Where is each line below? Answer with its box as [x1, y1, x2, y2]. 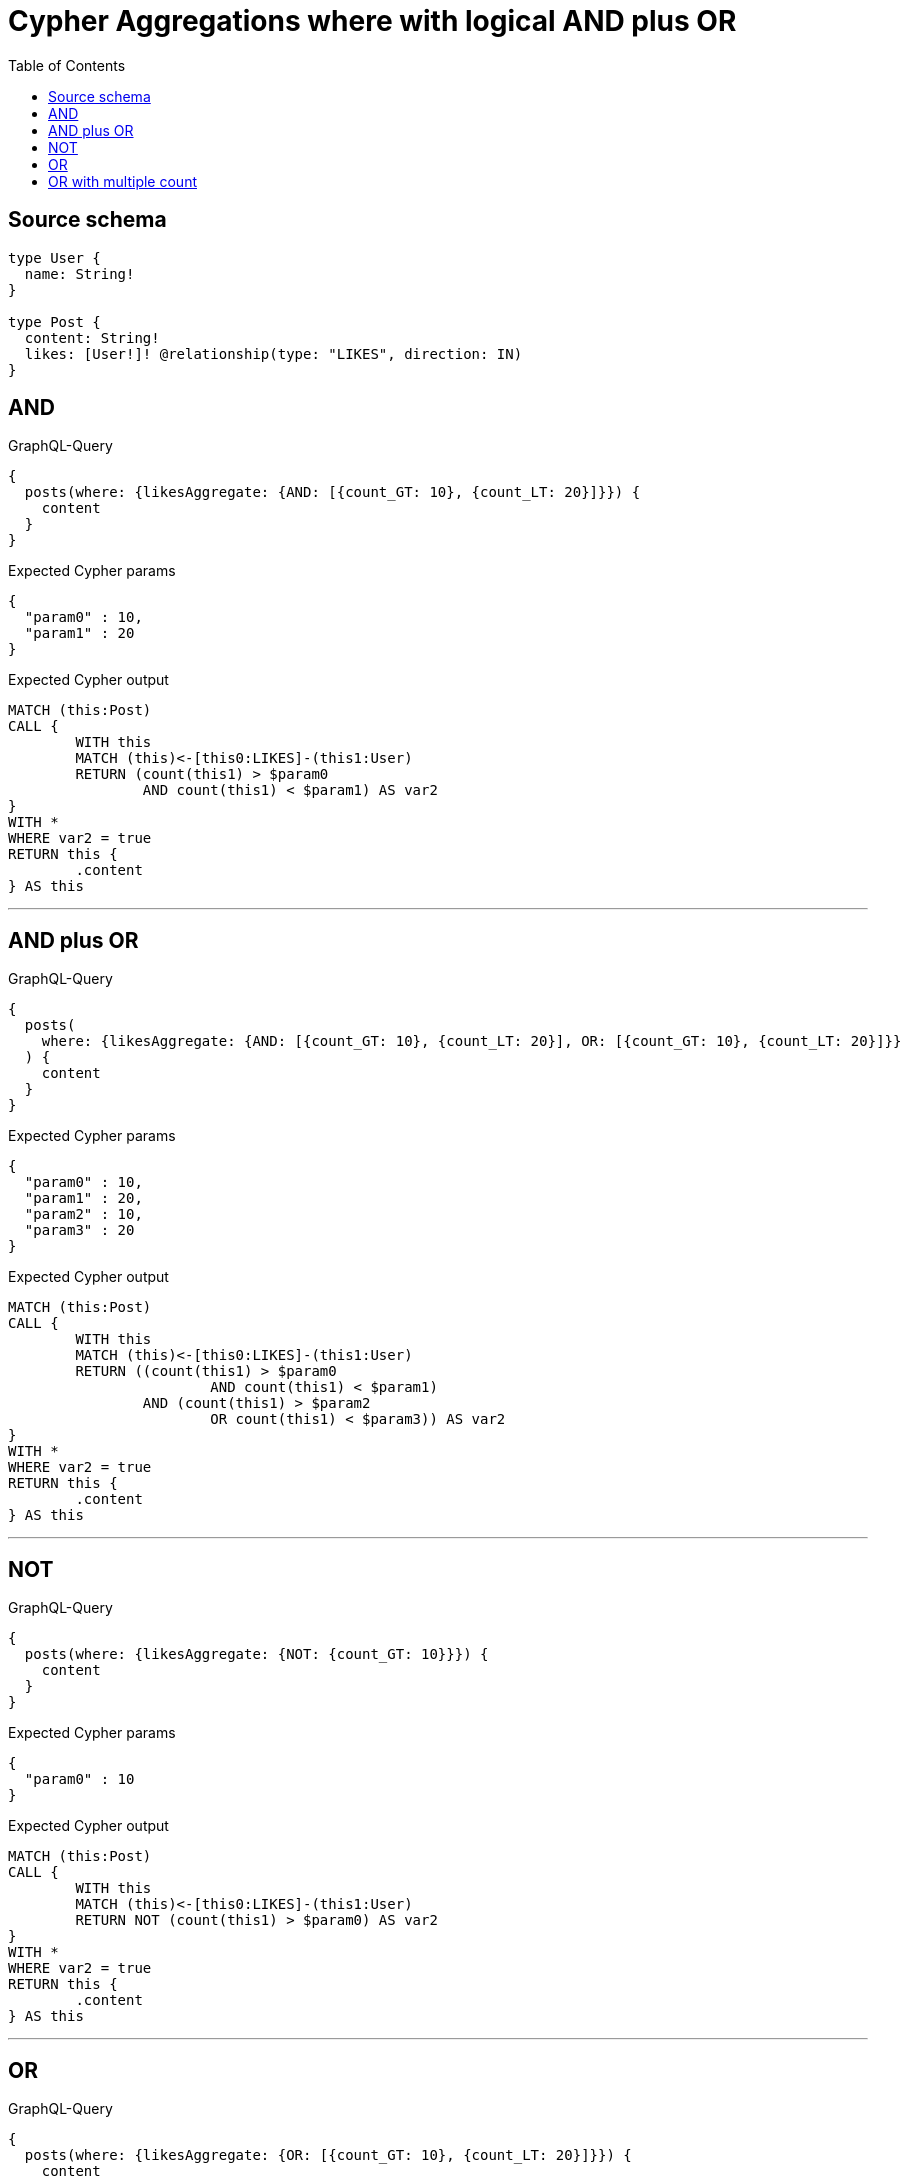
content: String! [24, 329, 160, 346]
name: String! [24, 265, 135, 282]
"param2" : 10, [24, 1206, 143, 1223]
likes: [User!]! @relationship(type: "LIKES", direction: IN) [24, 345, 523, 362]
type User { [8, 249, 101, 266]
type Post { [8, 313, 101, 330]
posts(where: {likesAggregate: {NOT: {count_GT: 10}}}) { [24, 1646, 489, 1663]
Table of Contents [8, 56, 126, 74]
